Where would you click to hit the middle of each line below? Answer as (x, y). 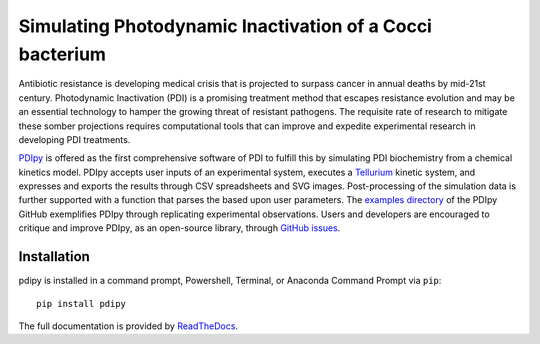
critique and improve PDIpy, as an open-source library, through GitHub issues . (179, 228)
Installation (54, 256)
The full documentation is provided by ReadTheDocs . (128, 326)
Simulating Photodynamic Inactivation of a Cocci (225, 26)
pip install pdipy (81, 303)
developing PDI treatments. (74, 139)
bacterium (62, 54)
